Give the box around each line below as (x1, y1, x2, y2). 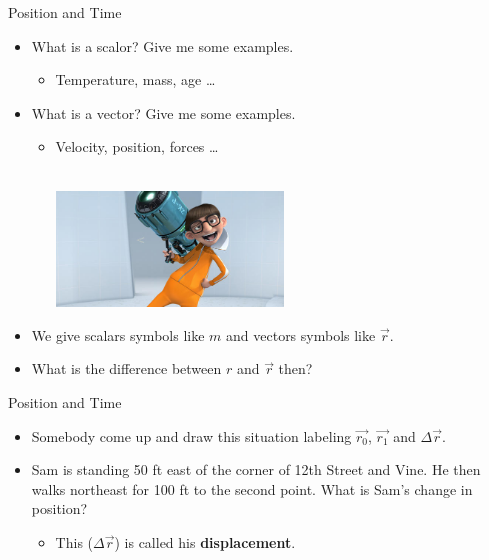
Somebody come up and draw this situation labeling (31, 425, 352, 446)
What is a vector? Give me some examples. (31, 102, 296, 123)
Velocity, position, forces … (55, 136, 219, 157)
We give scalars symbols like (31, 324, 205, 345)
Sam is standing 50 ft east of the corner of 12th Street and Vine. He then (31, 459, 481, 480)
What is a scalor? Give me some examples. (31, 35, 294, 56)
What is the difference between (31, 358, 222, 379)
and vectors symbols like (226, 324, 376, 345)
